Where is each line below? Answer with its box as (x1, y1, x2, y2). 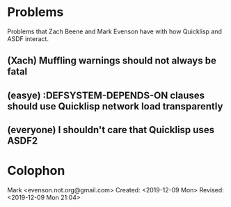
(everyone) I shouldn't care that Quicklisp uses (7, 124, 214, 136)
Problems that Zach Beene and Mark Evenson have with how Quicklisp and (7, 27, 223, 36)
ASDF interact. (7, 34, 49, 43)
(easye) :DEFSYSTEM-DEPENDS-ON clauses (7, 89, 205, 101)
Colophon (7, 163, 65, 178)
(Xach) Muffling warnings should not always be (7, 55, 217, 67)
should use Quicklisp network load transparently (7, 100, 223, 112)
